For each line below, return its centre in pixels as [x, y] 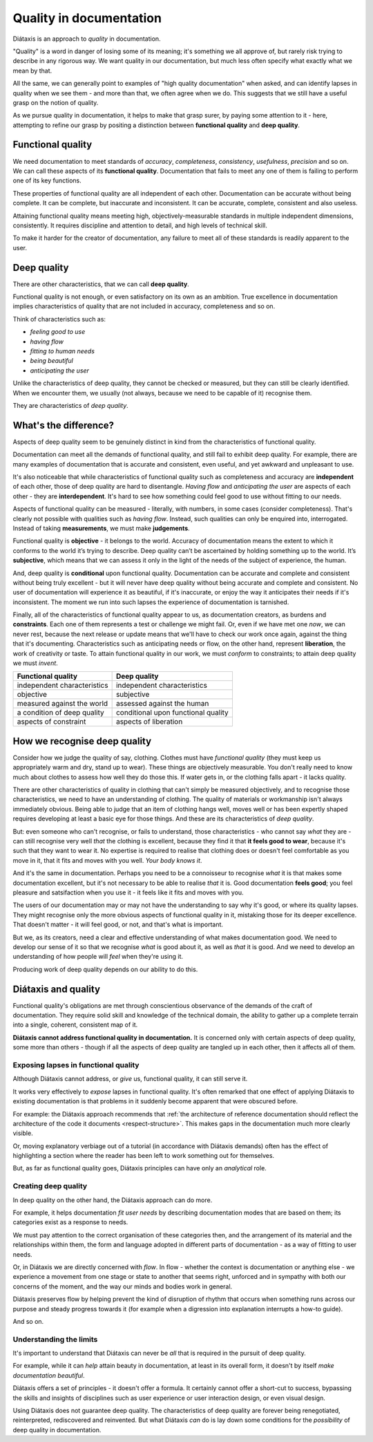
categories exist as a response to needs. [70, 1222]
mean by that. [32, 71]
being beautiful [52, 361]
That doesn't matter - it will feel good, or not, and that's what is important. [118, 925]
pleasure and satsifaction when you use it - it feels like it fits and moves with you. [128, 892]
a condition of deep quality [61, 713]
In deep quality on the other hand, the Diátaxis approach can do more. [113, 1200]
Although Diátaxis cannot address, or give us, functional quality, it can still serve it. [130, 1079]
